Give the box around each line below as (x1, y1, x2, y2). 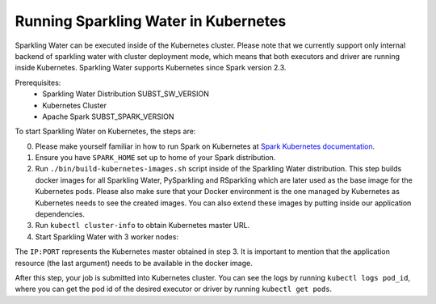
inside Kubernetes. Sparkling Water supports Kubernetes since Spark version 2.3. (15, 63, 287, 73)
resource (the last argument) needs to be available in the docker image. (15, 258, 254, 268)
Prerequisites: (15, 78, 61, 87)
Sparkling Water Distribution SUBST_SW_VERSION (42, 89, 209, 99)
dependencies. (35, 209, 85, 219)
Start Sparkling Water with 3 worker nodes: (35, 231, 179, 242)
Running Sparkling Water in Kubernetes (15, 12, 287, 30)
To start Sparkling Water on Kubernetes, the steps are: (15, 126, 196, 137)
